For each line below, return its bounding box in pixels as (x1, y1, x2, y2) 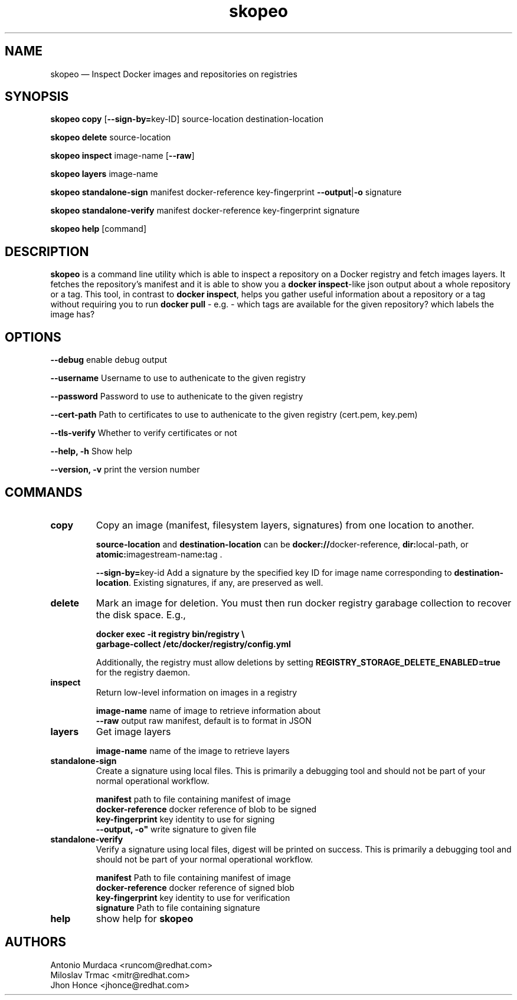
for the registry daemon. (96, 667, 191, 677)
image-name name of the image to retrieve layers (96, 745, 290, 756)
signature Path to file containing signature (96, 902, 260, 913)
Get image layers (96, 725, 171, 737)
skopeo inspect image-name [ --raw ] (50, 150, 195, 161)
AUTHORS (5, 935, 67, 950)
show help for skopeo (96, 912, 194, 924)
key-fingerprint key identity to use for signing (96, 814, 275, 824)
